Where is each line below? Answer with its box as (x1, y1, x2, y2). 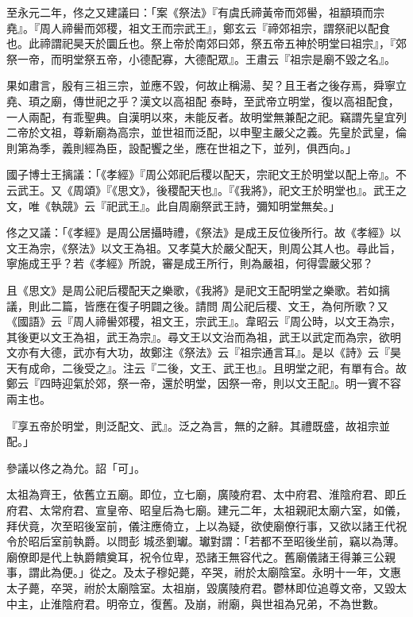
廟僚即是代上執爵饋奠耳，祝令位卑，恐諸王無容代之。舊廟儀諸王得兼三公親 (6, 548, 396, 565)
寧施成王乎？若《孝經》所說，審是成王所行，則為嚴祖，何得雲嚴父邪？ (6, 255, 373, 272)
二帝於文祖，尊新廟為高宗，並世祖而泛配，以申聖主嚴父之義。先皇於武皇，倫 (6, 124, 407, 141)
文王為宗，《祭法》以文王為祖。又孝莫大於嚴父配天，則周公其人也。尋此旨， (6, 239, 401, 256)
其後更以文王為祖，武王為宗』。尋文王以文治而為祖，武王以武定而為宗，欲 (6, 328, 390, 345)
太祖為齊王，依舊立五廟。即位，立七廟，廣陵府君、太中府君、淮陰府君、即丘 (6, 486, 407, 503)
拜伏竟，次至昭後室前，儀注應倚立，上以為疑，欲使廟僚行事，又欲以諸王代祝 (6, 517, 407, 534)
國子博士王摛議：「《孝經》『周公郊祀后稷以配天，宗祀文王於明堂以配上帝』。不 (6, 166, 407, 183)
